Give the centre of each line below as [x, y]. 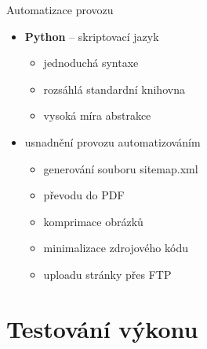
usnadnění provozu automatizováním [113, 141]
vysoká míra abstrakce [97, 115]
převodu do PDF [84, 195]
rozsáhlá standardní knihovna [114, 89]
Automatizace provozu [60, 9]
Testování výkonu [102, 328]
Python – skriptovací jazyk [92, 36]
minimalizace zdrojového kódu [116, 248]
